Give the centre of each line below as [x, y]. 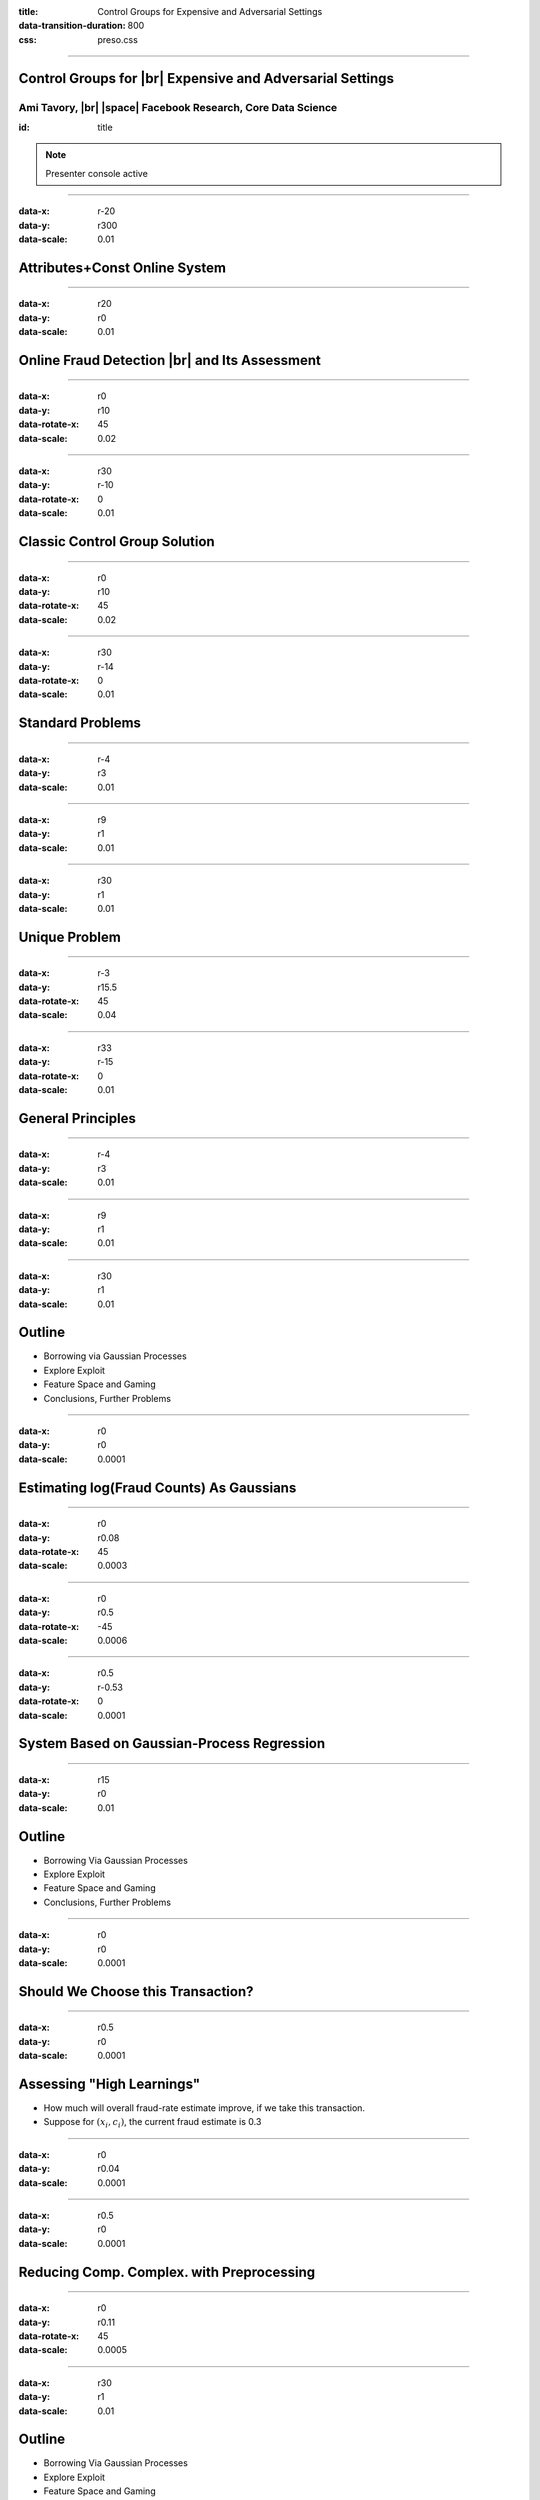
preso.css [118, 39]
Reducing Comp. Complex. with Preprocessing [167, 2271]
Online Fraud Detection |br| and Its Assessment [170, 360]
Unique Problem [70, 936]
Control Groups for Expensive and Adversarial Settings [210, 11]
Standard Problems [80, 723]
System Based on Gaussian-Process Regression [172, 1743]
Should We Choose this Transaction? [136, 1991]
